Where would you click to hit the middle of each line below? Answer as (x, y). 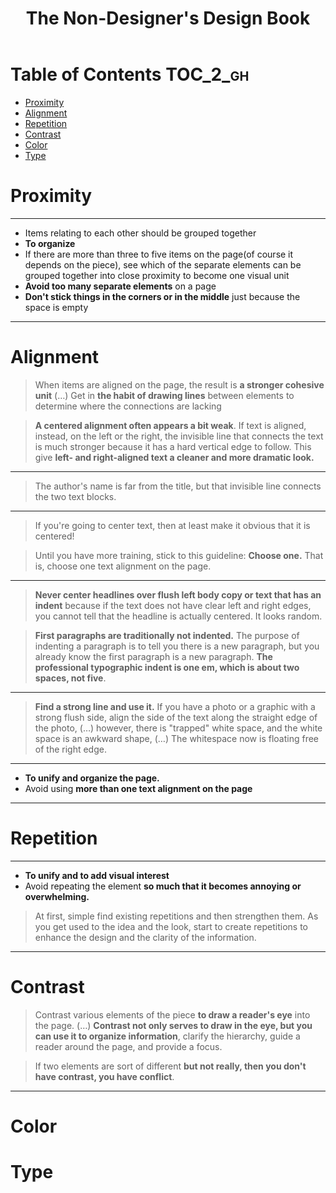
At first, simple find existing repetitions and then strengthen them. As (176, 916)
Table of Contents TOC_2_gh (130, 74)
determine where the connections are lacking (128, 406)
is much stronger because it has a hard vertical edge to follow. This (173, 446)
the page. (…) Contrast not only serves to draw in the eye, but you (173, 1025)
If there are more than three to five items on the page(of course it (159, 254)
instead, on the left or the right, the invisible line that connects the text (179, 436)
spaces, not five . (70, 678)
